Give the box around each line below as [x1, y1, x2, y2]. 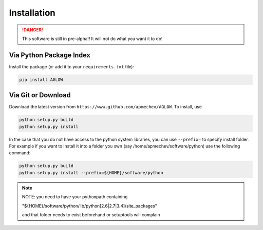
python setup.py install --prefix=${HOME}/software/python [19, 170, 163, 175]
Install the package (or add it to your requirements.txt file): [9, 63, 134, 69]
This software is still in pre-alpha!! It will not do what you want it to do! [22, 36, 163, 42]
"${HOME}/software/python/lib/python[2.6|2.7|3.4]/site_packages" [22, 203, 157, 209]
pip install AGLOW [19, 77, 63, 83]
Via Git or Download [9, 91, 71, 100]
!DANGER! [22, 27, 43, 33]
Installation [9, 7, 56, 18]
